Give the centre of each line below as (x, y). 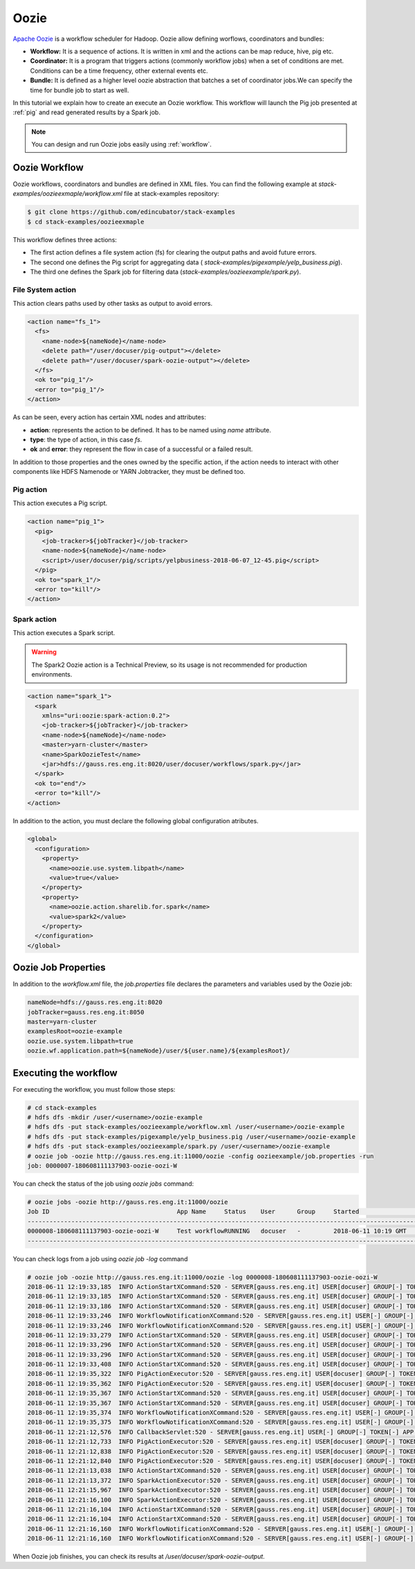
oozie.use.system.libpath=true (81, 1041)
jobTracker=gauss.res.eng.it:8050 (86, 1012)
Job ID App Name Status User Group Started (193, 1212)
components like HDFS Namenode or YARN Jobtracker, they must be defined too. (129, 472)
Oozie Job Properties (59, 967)
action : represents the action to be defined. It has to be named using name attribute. (151, 430)
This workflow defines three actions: (65, 239)
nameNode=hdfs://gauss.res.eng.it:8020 (95, 1002)
